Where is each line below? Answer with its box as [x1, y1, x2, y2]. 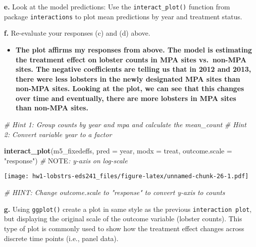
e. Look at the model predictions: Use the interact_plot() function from [4, 1, 230, 11]
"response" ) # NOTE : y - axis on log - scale [4, 155, 128, 165]
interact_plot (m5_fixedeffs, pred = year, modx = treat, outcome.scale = [4, 146, 232, 156]
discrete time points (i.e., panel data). [4, 233, 119, 243]
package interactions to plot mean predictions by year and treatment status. [4, 11, 242, 21]
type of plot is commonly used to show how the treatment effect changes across [4, 223, 245, 233]
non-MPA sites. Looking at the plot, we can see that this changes [15, 83, 244, 94]
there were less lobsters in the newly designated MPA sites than [15, 73, 240, 84]
